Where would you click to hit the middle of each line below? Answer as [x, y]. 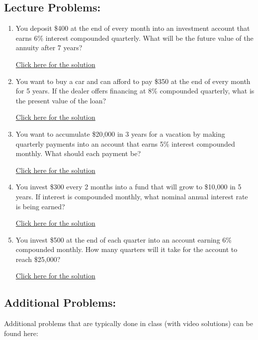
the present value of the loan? [61, 100]
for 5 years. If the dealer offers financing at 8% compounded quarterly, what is [135, 91]
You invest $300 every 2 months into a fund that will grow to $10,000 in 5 [129, 187]
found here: [21, 333]
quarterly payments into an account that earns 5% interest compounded [125, 143]
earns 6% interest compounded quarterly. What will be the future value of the [134, 38]
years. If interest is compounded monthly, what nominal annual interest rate [132, 196]
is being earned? [40, 206]
